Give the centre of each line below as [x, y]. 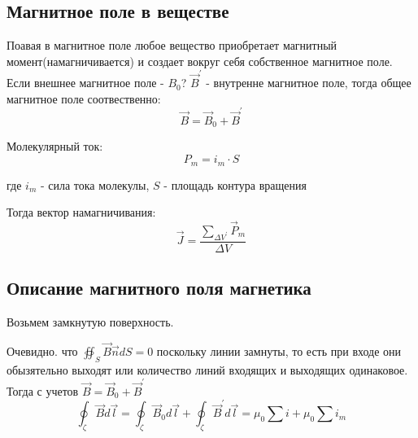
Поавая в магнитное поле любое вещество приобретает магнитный [172, 45]
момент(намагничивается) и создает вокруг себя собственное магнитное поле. [200, 61]
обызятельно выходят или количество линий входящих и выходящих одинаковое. [207, 369]
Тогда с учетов [43, 390]
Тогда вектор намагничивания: [81, 212]
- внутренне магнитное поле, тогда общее [309, 83]
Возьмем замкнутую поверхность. [90, 321]
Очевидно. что [42, 350]
